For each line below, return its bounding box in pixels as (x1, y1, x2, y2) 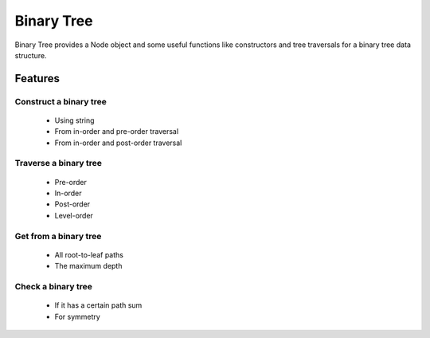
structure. (14, 50, 47, 60)
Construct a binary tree (14, 96, 107, 107)
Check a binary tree (14, 281, 93, 292)
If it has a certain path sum (54, 301, 143, 310)
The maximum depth (54, 261, 123, 271)
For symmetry (54, 312, 101, 321)
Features (14, 72, 60, 85)
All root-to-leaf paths (54, 250, 123, 259)
